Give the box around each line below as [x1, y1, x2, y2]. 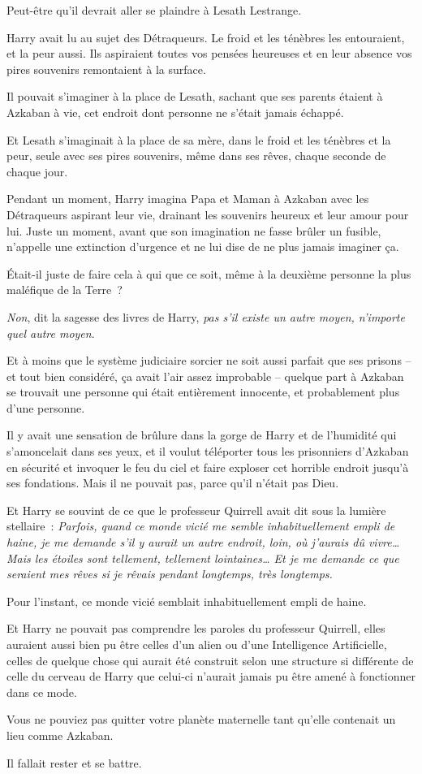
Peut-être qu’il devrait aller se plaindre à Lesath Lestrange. [6, 2, 302, 18]
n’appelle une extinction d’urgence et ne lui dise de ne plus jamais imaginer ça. [6, 238, 399, 255]
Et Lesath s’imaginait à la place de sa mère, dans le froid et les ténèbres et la [6, 131, 391, 148]
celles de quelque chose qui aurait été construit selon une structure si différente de [6, 651, 414, 668]
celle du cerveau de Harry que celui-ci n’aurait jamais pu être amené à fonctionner [6, 668, 416, 685]
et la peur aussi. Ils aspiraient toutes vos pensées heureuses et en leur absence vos [6, 45, 412, 62]
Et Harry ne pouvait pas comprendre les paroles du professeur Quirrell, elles [6, 620, 385, 637]
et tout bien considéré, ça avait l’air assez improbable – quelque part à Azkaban [6, 367, 404, 384]
